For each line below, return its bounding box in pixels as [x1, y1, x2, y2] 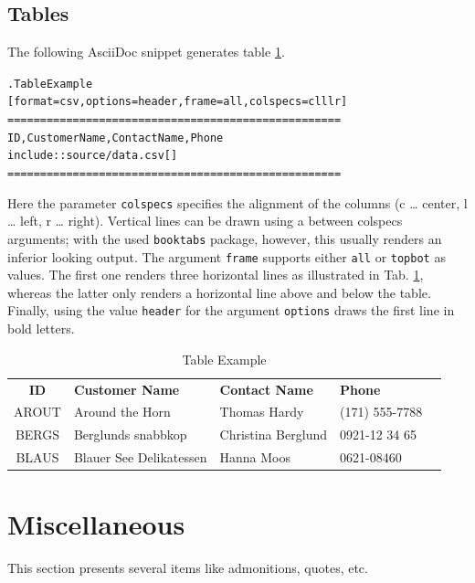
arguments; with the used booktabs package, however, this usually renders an [7, 228, 442, 248]
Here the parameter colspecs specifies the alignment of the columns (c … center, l [7, 193, 468, 212]
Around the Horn [73, 402, 171, 421]
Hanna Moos [219, 448, 291, 467]
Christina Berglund [219, 425, 327, 444]
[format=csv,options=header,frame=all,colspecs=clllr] [7, 95, 348, 109]
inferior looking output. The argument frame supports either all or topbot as [7, 247, 446, 266]
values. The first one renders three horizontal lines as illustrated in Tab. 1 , [7, 265, 424, 284]
